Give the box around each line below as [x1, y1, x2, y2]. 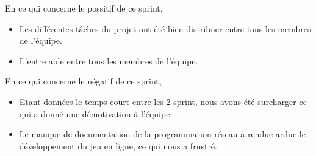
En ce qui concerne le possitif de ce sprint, [5, 2, 163, 14]
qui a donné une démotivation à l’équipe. [19, 107, 173, 120]
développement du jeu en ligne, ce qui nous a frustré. [19, 139, 217, 152]
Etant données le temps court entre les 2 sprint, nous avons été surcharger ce [19, 95, 307, 107]
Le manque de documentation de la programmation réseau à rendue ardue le [19, 127, 306, 140]
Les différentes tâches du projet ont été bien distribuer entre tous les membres [19, 22, 311, 35]
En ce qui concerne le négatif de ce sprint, [5, 75, 162, 87]
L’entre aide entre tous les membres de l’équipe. [19, 54, 198, 67]
